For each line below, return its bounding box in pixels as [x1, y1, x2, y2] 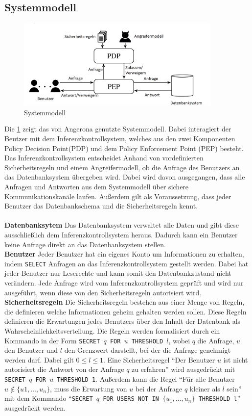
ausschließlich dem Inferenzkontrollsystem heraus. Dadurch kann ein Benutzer [4, 229, 238, 239]
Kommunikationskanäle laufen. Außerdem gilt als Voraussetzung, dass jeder [4, 191, 231, 201]
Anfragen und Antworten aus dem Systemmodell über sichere [4, 182, 189, 192]
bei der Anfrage [135, 383, 183, 393]
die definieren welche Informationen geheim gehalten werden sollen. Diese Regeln [4, 306, 247, 316]
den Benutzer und [4, 345, 58, 355]
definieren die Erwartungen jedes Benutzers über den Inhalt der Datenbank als [4, 316, 241, 326]
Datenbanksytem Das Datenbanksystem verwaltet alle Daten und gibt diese [4, 220, 239, 230]
